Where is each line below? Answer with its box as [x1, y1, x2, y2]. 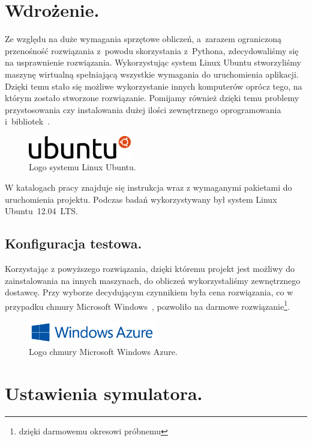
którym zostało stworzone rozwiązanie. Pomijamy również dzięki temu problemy [5, 91, 299, 104]
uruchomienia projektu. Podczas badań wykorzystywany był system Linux [5, 193, 277, 205]
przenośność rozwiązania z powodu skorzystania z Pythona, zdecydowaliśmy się [5, 44, 299, 57]
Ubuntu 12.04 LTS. [5, 205, 78, 217]
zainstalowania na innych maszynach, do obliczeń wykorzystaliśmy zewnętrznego [5, 274, 301, 286]
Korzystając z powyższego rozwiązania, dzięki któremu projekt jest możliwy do [5, 262, 295, 275]
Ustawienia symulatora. [5, 381, 203, 406]
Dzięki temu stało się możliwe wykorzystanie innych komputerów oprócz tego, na [5, 79, 302, 92]
